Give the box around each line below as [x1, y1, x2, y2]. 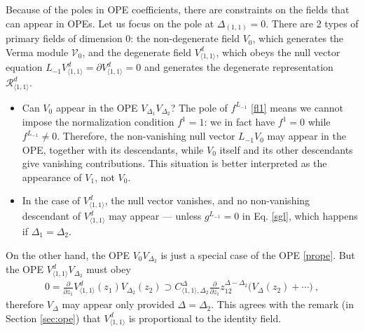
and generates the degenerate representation [144, 60, 333, 74]
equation [6, 60, 43, 74]
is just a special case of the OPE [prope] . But [160, 247, 355, 262]
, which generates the [252, 31, 344, 46]
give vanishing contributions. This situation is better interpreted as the [22, 156, 327, 171]
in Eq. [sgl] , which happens [242, 208, 358, 223]
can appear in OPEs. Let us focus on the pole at [6, 15, 214, 30]
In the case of [22, 193, 81, 208]
